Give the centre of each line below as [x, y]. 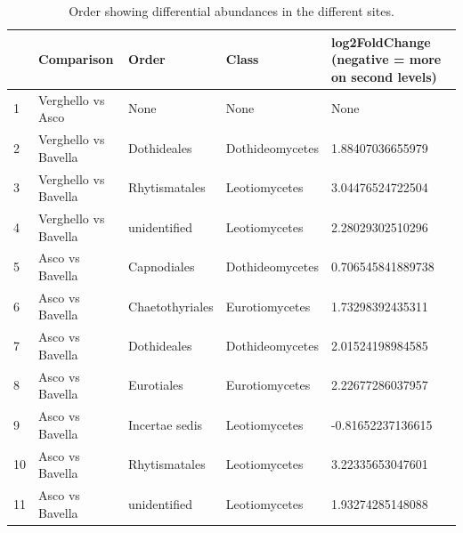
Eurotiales [156, 385]
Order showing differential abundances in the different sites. [231, 11]
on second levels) [384, 76]
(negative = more [386, 59]
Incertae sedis [166, 424]
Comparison [76, 59]
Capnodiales [162, 266]
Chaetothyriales [171, 306]
